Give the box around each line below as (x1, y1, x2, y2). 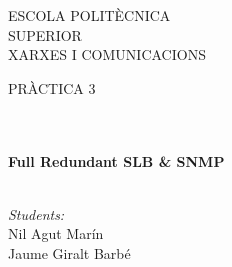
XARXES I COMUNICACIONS (8, 44, 206, 65)
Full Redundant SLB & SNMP (8, 150, 225, 171)
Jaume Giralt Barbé (8, 242, 131, 263)
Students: (8, 203, 65, 224)
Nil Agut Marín (8, 223, 104, 244)
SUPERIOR (8, 24, 82, 45)
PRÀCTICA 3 (8, 77, 96, 98)
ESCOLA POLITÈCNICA (8, 5, 171, 25)
